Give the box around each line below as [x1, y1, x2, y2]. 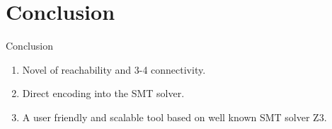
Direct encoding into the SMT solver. [22, 86, 185, 101]
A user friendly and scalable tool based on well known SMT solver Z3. [22, 109, 327, 124]
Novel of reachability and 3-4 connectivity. [22, 62, 206, 77]
